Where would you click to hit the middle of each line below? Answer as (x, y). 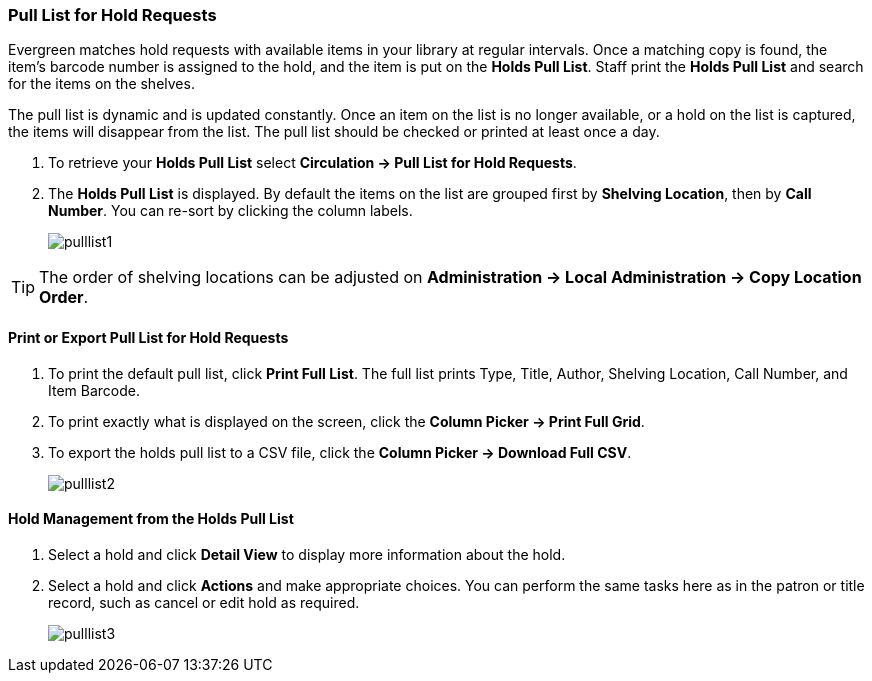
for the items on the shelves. (101, 84)
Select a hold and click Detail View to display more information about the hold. (307, 554)
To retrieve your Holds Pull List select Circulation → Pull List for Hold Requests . (312, 163)
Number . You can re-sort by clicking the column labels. (230, 211)
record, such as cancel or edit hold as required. (204, 602)
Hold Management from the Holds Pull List (151, 519)
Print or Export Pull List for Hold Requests (148, 337)
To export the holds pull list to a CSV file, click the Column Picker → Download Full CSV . (340, 452)
